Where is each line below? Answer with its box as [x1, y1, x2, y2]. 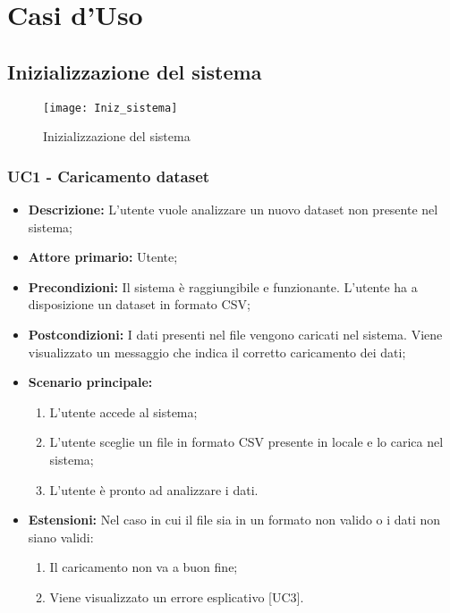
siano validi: [28, 527, 94, 546]
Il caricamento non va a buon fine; [49, 558, 238, 576]
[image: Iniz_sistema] [43, 101, 178, 114]
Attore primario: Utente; [28, 248, 178, 266]
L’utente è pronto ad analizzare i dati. [49, 480, 259, 499]
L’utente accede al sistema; [49, 402, 198, 421]
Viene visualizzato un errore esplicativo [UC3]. [49, 587, 304, 606]
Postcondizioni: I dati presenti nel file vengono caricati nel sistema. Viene [28, 325, 443, 344]
